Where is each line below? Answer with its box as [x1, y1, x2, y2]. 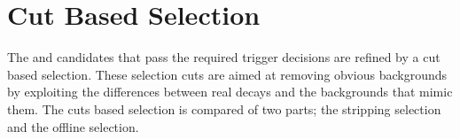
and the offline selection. [7, 117, 139, 135]
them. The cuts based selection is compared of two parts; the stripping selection [7, 99, 441, 118]
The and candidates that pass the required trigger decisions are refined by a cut [7, 48, 441, 66]
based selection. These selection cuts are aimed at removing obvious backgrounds [7, 65, 448, 83]
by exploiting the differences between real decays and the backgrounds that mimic [7, 82, 453, 101]
